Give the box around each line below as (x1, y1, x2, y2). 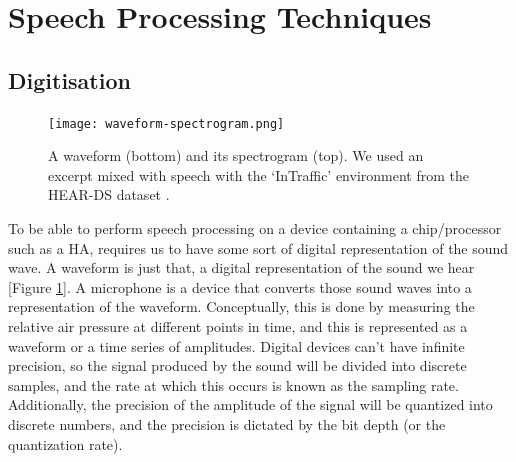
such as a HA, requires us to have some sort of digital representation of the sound (8, 237, 509, 258)
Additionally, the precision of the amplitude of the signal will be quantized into (8, 394, 493, 415)
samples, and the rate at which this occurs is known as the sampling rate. (8, 374, 459, 395)
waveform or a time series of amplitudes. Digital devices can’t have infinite (8, 335, 465, 356)
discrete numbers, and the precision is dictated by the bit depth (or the (8, 413, 446, 434)
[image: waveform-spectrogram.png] (48, 116, 285, 131)
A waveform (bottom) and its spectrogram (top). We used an (48, 145, 424, 166)
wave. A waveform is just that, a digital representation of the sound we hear (8, 257, 475, 278)
